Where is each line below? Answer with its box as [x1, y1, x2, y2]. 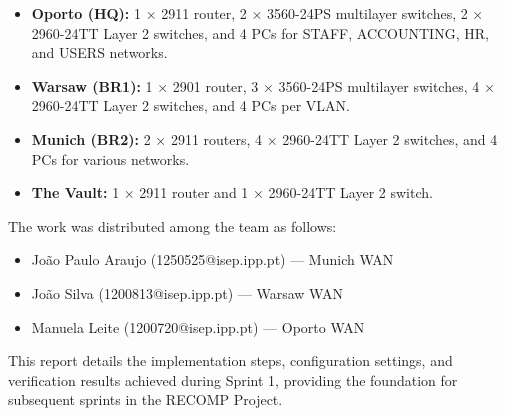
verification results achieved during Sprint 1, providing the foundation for [8, 369, 458, 390]
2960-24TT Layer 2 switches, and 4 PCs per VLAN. [31, 95, 350, 116]
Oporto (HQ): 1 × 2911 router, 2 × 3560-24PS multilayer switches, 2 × [31, 3, 484, 23]
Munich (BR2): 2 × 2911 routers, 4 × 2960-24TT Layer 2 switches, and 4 [31, 128, 498, 149]
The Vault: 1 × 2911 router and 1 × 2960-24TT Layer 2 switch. [31, 182, 433, 203]
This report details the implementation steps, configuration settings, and [8, 350, 453, 371]
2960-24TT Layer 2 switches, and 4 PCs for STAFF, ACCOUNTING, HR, [31, 22, 489, 43]
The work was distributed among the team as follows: [8, 215, 337, 236]
